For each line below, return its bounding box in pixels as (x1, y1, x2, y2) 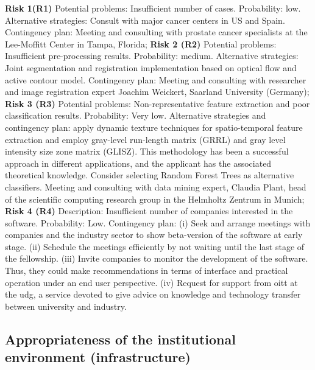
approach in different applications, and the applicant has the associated (5, 156, 272, 169)
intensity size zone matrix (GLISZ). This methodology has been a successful (5, 145, 289, 158)
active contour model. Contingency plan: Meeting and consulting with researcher (5, 73, 306, 86)
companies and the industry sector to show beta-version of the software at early (5, 228, 303, 241)
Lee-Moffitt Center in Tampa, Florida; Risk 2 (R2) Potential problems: (5, 37, 277, 50)
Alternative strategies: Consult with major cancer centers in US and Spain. (5, 13, 285, 26)
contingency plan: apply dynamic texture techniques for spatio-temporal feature (5, 120, 303, 133)
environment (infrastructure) (5, 347, 191, 366)
